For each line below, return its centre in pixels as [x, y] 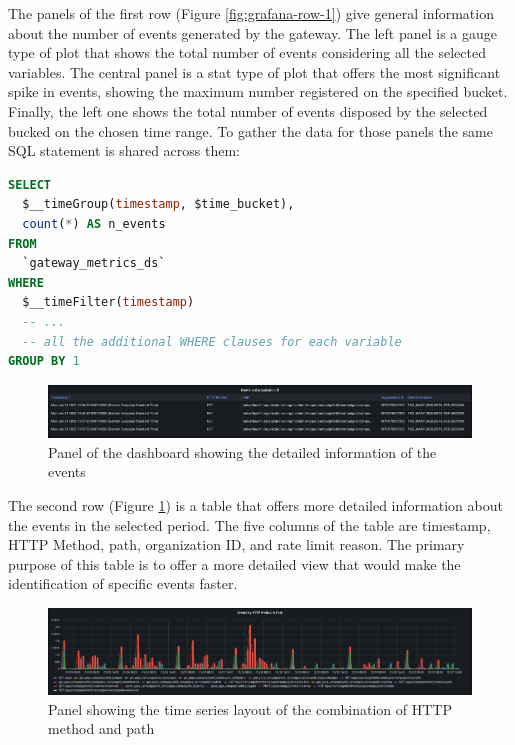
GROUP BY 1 [44, 361]
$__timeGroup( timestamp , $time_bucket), [158, 204]
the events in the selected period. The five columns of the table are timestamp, [249, 524]
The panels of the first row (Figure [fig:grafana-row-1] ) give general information [251, 13]
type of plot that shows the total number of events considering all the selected [247, 52]
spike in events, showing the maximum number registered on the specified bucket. [258, 91]
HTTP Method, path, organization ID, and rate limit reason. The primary [236, 544]
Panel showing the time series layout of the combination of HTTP [250, 708]
